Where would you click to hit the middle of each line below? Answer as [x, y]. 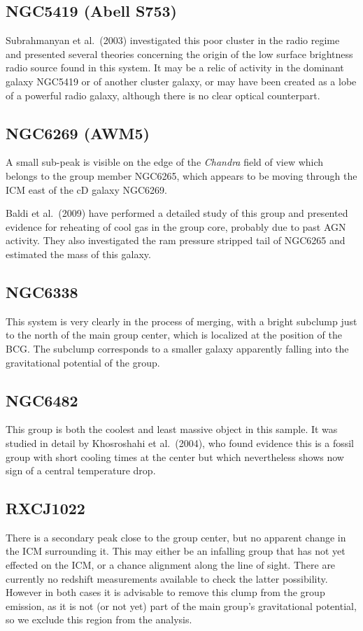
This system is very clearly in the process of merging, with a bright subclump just [181, 321]
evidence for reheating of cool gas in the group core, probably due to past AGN [176, 226]
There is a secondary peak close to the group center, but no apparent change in [176, 537]
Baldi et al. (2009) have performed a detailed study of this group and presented [177, 213]
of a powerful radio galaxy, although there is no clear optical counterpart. [163, 95]
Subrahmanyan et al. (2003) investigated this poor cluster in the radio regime [173, 40]
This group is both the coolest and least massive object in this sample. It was [172, 429]
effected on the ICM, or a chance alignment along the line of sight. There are [171, 565]
